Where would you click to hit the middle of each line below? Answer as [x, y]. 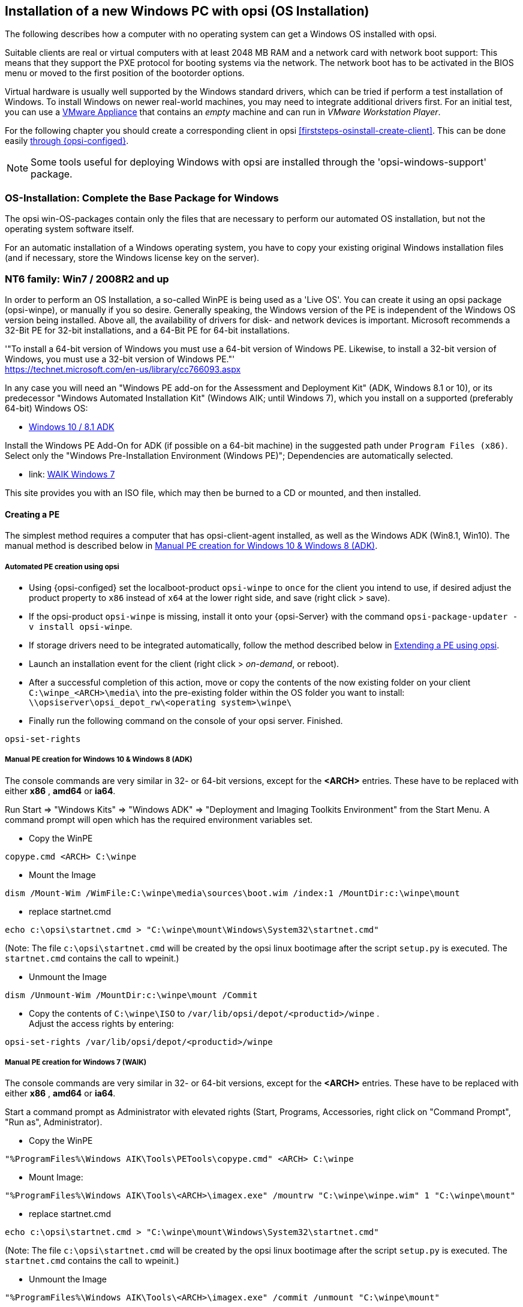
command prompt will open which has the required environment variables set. [159, 819]
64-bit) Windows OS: [46, 408]
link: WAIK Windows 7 [72, 474]
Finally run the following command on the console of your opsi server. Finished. [186, 720]
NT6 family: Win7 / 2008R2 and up [87, 279]
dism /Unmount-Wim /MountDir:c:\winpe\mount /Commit [131, 995]
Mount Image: [56, 1177]
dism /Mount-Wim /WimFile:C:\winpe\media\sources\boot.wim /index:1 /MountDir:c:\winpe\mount [232, 893]
